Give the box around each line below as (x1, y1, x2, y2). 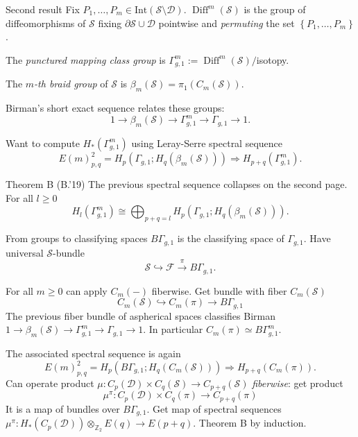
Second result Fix (6, 2, 80, 16)
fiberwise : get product (252, 375, 343, 390)
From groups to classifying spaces (6, 231, 148, 246)
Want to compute (6, 135, 80, 150)
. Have (303, 231, 331, 246)
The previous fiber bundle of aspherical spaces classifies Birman (6, 308, 275, 323)
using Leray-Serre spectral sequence (131, 135, 283, 150)
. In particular (143, 322, 203, 336)
